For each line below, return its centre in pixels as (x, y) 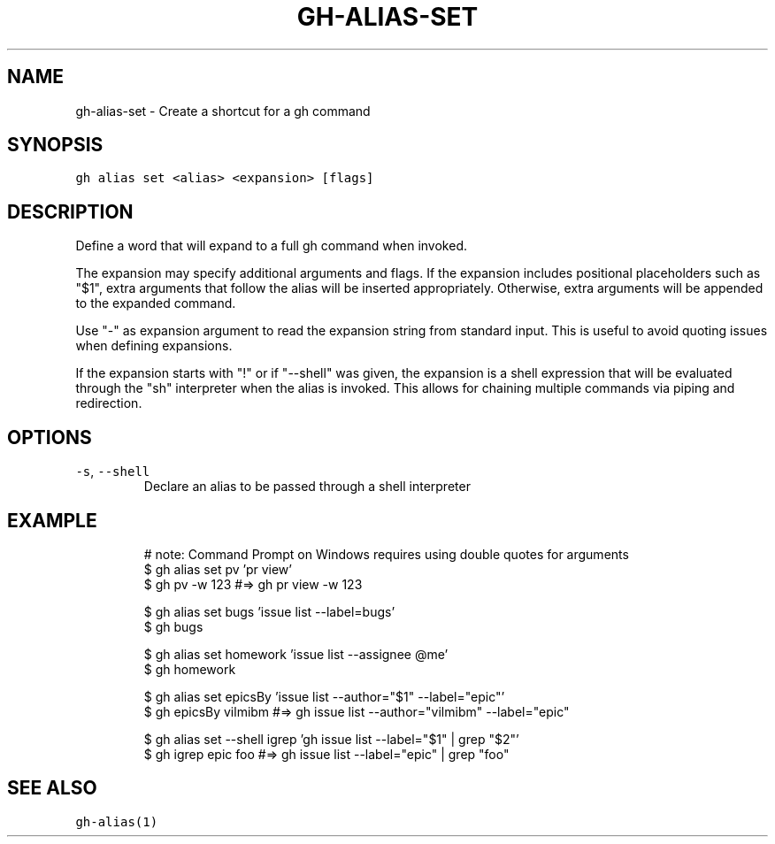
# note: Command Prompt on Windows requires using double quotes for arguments (386, 554)
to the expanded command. (156, 303)
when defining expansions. (154, 346)
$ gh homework (190, 669)
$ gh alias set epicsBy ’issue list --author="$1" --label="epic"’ (324, 696)
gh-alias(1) (117, 821)
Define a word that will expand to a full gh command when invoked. (271, 246)
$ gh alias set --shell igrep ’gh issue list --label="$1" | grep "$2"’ (331, 739)
